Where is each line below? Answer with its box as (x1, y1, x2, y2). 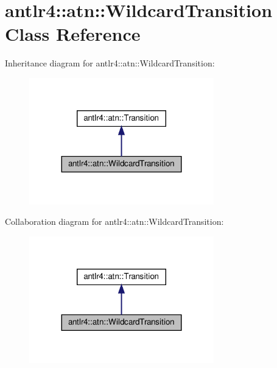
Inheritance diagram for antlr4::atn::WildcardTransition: (5, 57, 215, 69)
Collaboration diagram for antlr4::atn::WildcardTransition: (5, 215, 224, 228)
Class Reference (5, 21, 141, 46)
